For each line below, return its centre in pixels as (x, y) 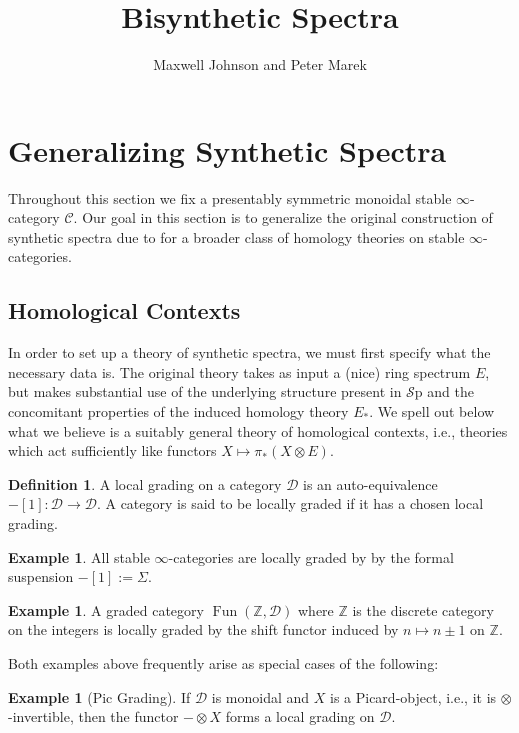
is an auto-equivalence (370, 483)
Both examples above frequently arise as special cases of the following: (223, 662)
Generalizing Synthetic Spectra (227, 149)
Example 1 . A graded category (106, 609)
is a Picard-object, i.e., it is (413, 696)
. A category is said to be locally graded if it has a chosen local (290, 503)
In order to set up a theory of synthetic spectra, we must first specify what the (249, 352)
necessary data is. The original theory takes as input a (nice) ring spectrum (239, 371)
